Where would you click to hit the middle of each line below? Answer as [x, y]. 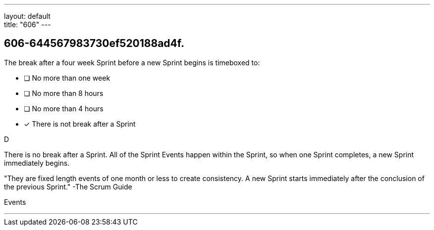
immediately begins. [37, 163]
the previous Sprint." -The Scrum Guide [68, 186]
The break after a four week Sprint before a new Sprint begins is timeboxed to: [132, 62]
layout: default [27, 16]
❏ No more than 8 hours [64, 93]
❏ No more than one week [67, 78]
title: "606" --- [27, 24]
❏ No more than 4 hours [64, 108]
